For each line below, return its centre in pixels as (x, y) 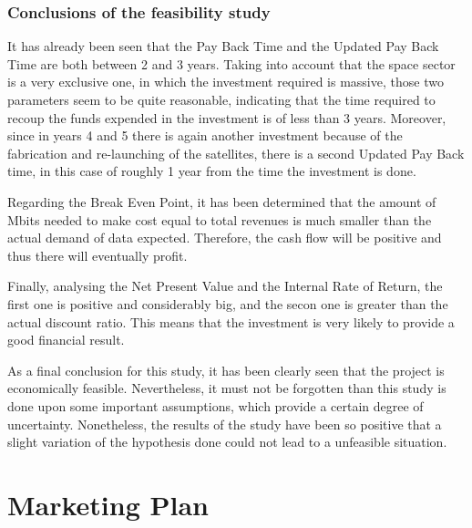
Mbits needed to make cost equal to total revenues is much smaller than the (220, 219)
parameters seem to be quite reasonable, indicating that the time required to (221, 99)
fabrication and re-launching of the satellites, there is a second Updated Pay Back (236, 153)
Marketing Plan (108, 504)
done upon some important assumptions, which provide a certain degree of (215, 405)
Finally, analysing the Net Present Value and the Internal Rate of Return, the (225, 286)
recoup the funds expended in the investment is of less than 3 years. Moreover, (227, 117)
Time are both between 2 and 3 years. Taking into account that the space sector (231, 63)
